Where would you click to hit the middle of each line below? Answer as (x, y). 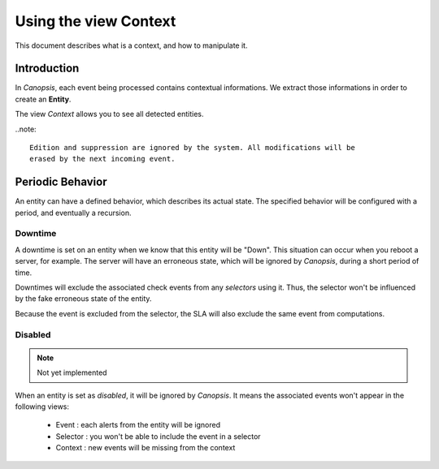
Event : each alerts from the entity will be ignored (138, 425)
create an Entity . (43, 99)
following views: (42, 407)
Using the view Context (96, 21)
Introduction (47, 69)
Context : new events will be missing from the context (146, 448)
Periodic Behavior (61, 182)
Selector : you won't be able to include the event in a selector (158, 436)
